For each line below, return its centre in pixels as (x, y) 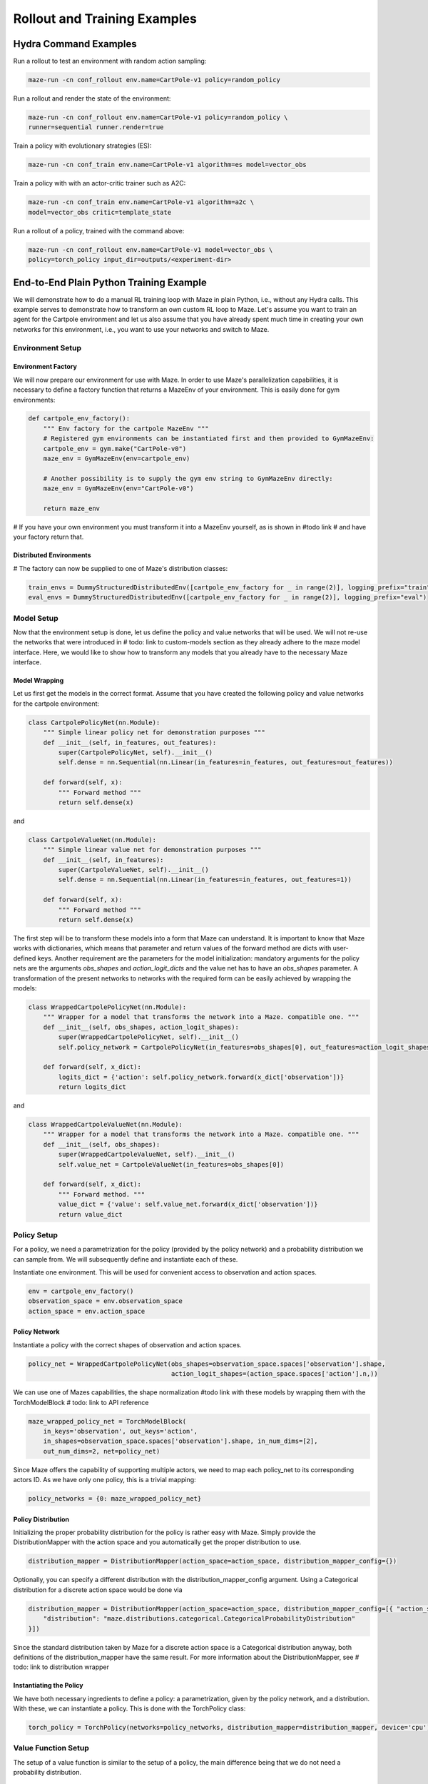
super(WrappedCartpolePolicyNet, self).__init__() (148, 1037)
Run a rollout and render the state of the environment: (92, 98)
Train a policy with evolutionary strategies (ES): (82, 146)
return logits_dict (92, 1087)
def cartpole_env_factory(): (79, 419)
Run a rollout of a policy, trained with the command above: (99, 230)
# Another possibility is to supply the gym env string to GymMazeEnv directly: (188, 478)
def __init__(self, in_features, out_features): (130, 743)
